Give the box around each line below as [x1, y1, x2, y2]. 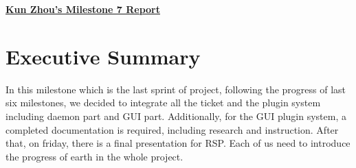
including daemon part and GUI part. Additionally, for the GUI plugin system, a [5, 108, 346, 123]
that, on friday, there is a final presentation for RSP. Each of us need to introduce [5, 136, 351, 150]
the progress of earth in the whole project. [5, 149, 183, 163]
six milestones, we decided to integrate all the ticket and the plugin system [5, 95, 321, 110]
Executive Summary [5, 42, 201, 70]
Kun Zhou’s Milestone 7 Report [5, 2, 160, 16]
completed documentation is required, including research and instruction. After [5, 122, 339, 136]
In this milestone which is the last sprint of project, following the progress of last [5, 82, 346, 96]
